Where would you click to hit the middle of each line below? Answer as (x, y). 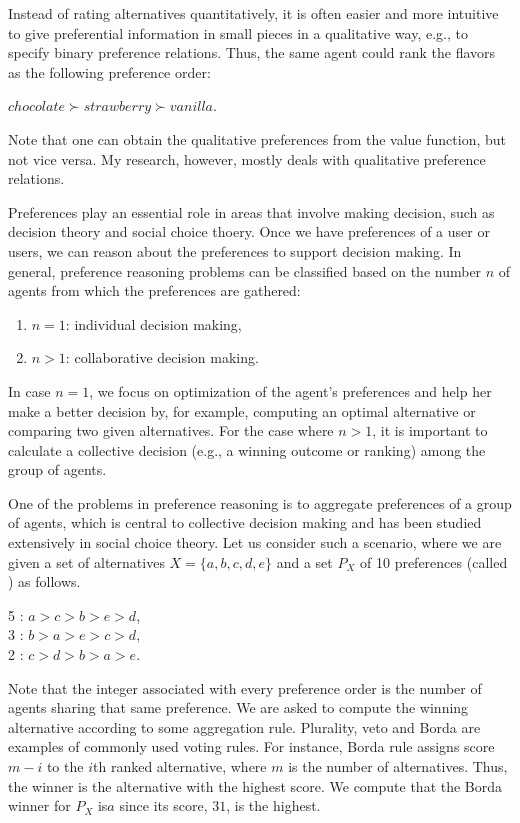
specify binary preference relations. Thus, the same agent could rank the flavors (252, 52)
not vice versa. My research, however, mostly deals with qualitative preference (247, 158)
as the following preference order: (109, 71)
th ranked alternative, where (180, 766)
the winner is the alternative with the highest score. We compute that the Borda (255, 785)
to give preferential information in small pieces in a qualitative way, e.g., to (238, 32)
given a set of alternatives (86, 561)
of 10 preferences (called (434, 561)
